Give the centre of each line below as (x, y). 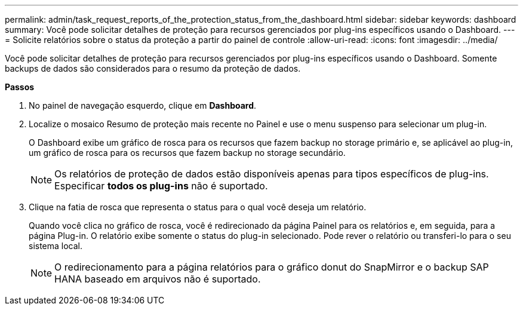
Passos (20, 87)
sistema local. (56, 246)
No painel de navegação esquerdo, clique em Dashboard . (143, 105)
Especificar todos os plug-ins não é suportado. (161, 186)
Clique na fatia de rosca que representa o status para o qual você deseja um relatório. (198, 207)
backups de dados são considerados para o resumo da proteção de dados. (153, 68)
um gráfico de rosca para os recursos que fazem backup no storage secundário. (187, 153)
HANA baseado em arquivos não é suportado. (158, 279)
